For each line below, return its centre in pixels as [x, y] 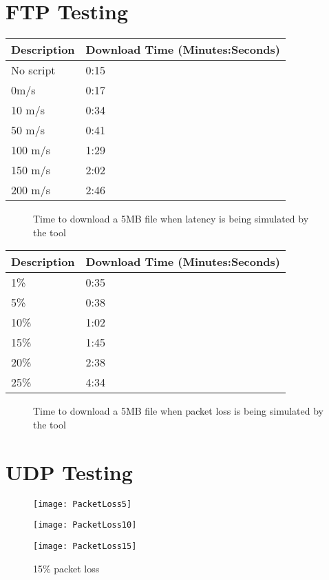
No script [33, 70]
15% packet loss [66, 568]
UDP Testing [69, 472]
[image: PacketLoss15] [85, 546]
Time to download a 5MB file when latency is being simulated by [171, 219]
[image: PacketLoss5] [83, 504]
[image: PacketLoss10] [85, 525]
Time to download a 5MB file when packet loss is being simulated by [179, 411]
